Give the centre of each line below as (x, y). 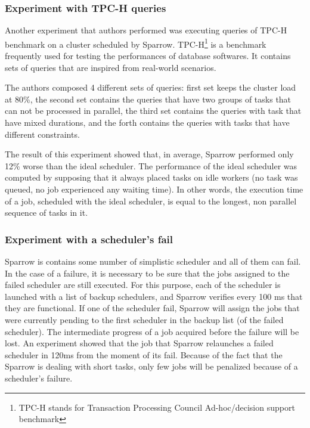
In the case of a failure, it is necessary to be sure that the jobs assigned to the (147, 273)
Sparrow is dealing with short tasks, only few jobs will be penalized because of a (151, 366)
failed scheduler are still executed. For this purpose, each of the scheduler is (143, 285)
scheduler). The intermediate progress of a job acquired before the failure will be (152, 331)
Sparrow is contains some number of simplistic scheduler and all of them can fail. (153, 261)
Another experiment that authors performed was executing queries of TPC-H (146, 30)
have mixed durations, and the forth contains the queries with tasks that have (147, 122)
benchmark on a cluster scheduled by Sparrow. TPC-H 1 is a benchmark (136, 43)
